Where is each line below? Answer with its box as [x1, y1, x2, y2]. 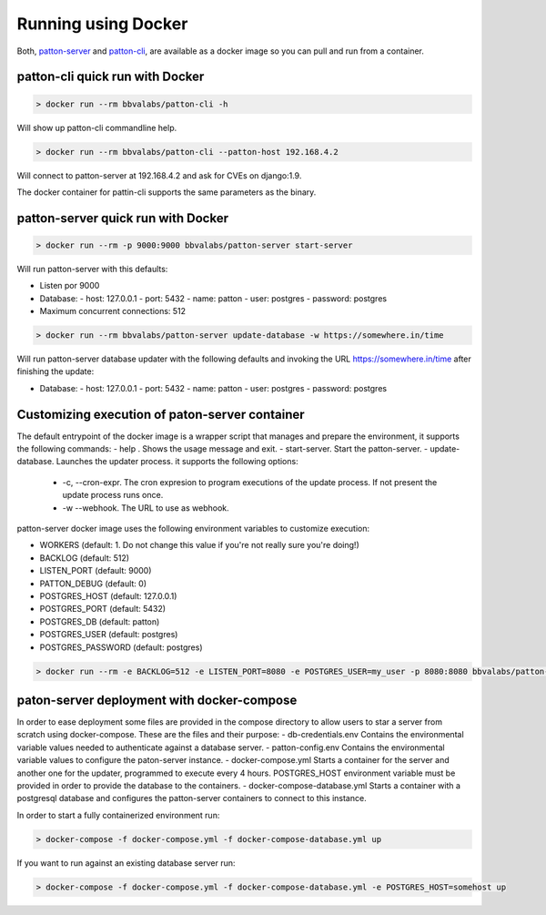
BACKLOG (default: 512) [39, 552, 130, 564]
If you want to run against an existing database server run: [16, 857, 236, 869]
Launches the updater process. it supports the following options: [56, 456, 299, 467]
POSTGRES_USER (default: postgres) [39, 629, 178, 640]
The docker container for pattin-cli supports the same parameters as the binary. [16, 187, 317, 198]
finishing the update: [16, 366, 95, 377]
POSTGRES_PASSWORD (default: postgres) [39, 642, 203, 653]
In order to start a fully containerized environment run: [16, 809, 220, 820]
